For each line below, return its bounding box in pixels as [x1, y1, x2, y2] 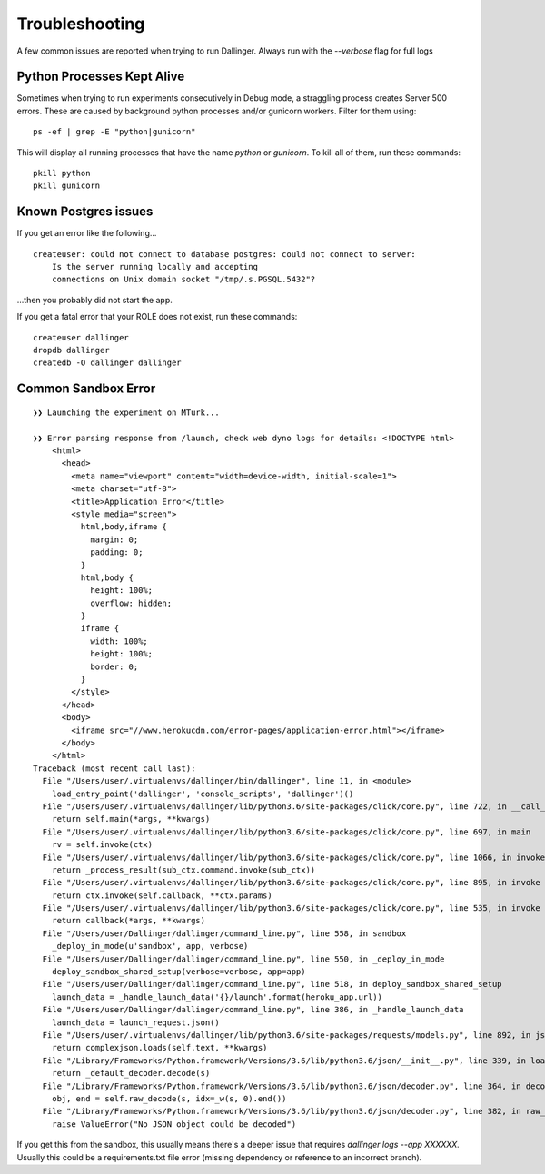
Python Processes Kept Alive [16, 69, 185, 84]
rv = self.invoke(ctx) [51, 840, 154, 850]
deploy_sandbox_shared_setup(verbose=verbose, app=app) [51, 967, 306, 977]
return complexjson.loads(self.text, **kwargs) [51, 1042, 268, 1053]
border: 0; [90, 661, 139, 672]
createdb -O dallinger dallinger [33, 358, 182, 368]
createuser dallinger [33, 332, 129, 342]
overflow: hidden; [90, 597, 173, 608]
